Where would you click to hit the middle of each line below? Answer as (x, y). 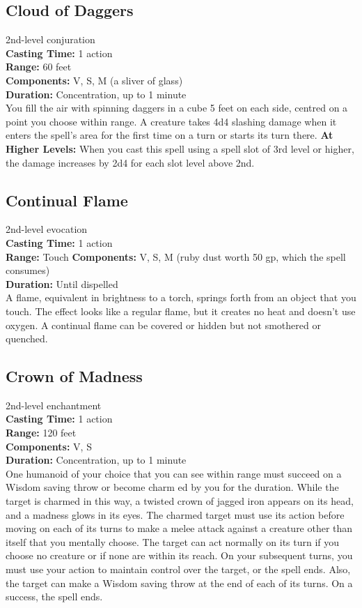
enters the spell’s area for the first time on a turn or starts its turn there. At (170, 135)
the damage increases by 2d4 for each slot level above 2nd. (130, 162)
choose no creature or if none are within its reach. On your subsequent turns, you (179, 555)
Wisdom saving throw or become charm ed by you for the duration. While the (172, 487)
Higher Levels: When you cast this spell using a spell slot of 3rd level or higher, (180, 148)
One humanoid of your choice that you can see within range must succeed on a (174, 473)
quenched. (27, 339)
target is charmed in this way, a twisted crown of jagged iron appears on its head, (180, 501)
